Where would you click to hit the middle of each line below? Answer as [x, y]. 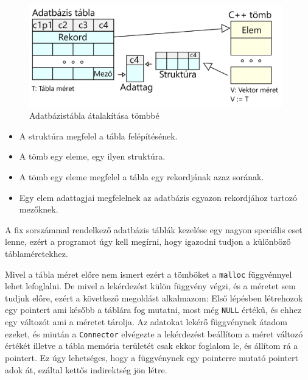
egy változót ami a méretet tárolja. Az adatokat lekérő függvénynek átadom [146, 322]
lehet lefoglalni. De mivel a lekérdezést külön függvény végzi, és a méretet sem [150, 286]
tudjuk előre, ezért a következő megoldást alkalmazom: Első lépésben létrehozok [154, 297]
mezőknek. [39, 209]
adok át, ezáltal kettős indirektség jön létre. [86, 369]
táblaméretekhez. [37, 254]
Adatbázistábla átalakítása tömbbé [94, 115]
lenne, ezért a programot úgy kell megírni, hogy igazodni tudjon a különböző [148, 241]
